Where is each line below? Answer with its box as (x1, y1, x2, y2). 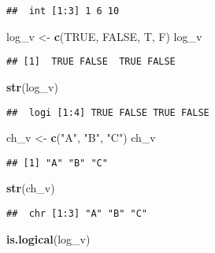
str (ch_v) (6, 180, 55, 196)
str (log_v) (6, 78, 58, 95)
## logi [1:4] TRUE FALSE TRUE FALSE (6, 106, 209, 118)
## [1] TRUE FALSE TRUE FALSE (6, 56, 176, 68)
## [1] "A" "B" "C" (6, 157, 108, 169)
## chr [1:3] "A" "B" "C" (6, 208, 147, 219)
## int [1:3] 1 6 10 (6, 6, 120, 17)
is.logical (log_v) (6, 230, 91, 247)
